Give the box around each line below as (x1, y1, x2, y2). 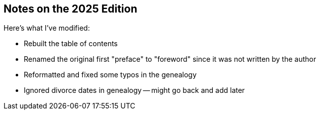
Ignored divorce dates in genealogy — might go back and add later (24, 86, 245, 95)
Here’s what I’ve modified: (4, 24, 90, 33)
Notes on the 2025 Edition (4, 3, 138, 15)
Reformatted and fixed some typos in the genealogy (24, 70, 197, 79)
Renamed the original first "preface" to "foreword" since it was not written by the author (24, 55, 316, 64)
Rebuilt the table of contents (24, 39, 118, 48)
